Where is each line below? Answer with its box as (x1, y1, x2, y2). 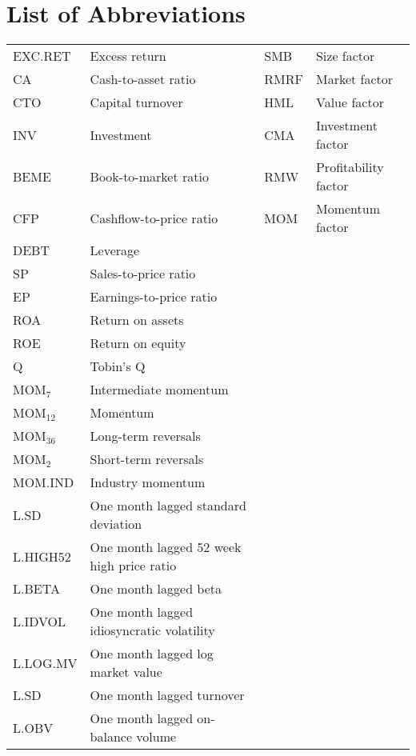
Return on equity (90, 334, 186, 353)
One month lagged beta (90, 579, 222, 598)
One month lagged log (90, 644, 214, 663)
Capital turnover (90, 93, 183, 112)
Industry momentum (90, 473, 206, 492)
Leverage (90, 241, 140, 260)
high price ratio (90, 556, 177, 575)
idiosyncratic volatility (90, 621, 215, 640)
